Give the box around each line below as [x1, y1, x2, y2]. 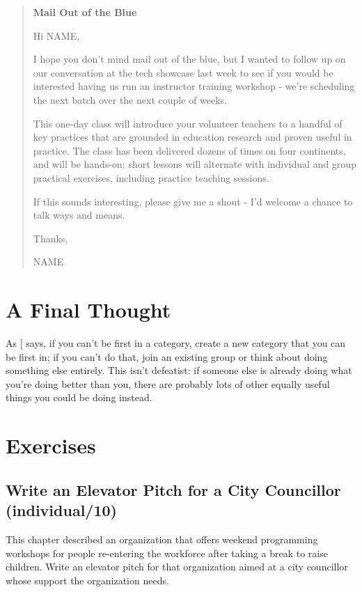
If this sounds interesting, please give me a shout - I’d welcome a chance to [33, 194, 353, 208]
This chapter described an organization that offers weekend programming [6, 531, 318, 546]
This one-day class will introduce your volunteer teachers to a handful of [33, 116, 343, 130]
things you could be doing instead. [6, 390, 152, 405]
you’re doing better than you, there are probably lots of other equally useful [6, 376, 330, 391]
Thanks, [33, 231, 68, 245]
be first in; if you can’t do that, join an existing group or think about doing [6, 349, 328, 364]
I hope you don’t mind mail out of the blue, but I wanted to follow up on [33, 52, 346, 66]
